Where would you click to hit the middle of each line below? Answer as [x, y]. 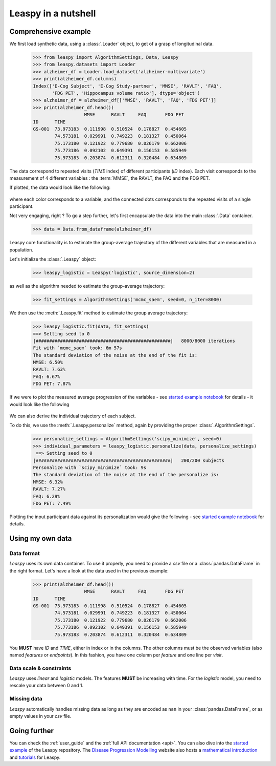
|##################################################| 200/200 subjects [129, 460]
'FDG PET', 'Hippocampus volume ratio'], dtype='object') [126, 93]
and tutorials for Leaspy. [35, 757]
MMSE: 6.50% [48, 363]
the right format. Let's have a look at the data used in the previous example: [89, 570]
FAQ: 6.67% [47, 377]
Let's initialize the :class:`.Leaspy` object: [53, 259]
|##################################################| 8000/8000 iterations [134, 341]
